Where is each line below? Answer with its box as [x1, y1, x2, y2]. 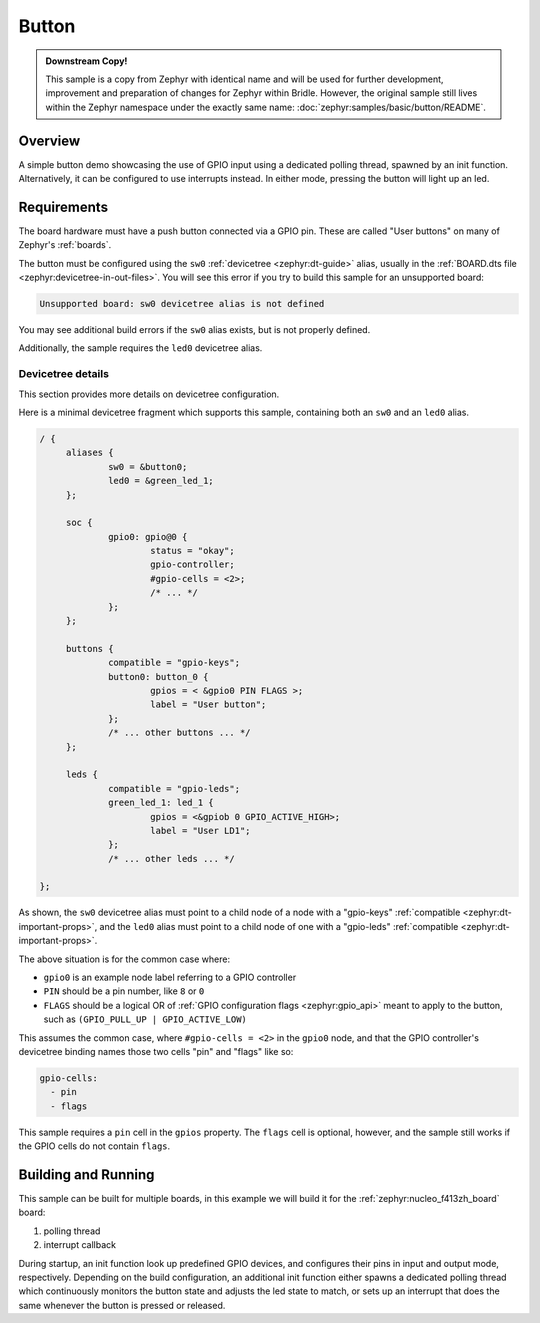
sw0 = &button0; [108, 461, 188, 472]
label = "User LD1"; [150, 825, 251, 836]
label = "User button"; [150, 699, 267, 710]
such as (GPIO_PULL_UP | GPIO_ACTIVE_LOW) [43, 1013, 247, 1025]
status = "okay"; [150, 545, 235, 557]
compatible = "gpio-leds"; [108, 783, 240, 794]
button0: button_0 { [108, 671, 209, 682]
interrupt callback [43, 1239, 117, 1251]
